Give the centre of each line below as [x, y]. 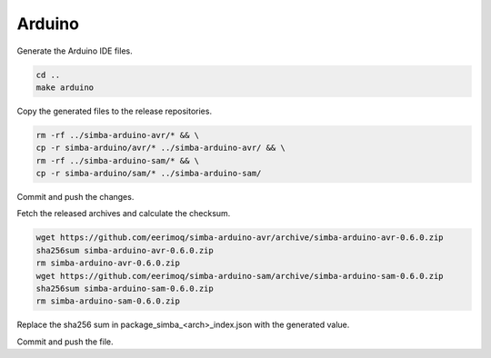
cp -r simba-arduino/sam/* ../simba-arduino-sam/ [149, 174]
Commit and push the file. [65, 342]
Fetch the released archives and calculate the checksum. [124, 214]
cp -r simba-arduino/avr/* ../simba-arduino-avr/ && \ [160, 148]
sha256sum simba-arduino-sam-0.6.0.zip [125, 288]
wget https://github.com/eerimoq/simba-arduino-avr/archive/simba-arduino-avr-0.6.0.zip [240, 238]
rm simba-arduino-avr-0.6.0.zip [108, 263]
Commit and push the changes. [75, 197]
